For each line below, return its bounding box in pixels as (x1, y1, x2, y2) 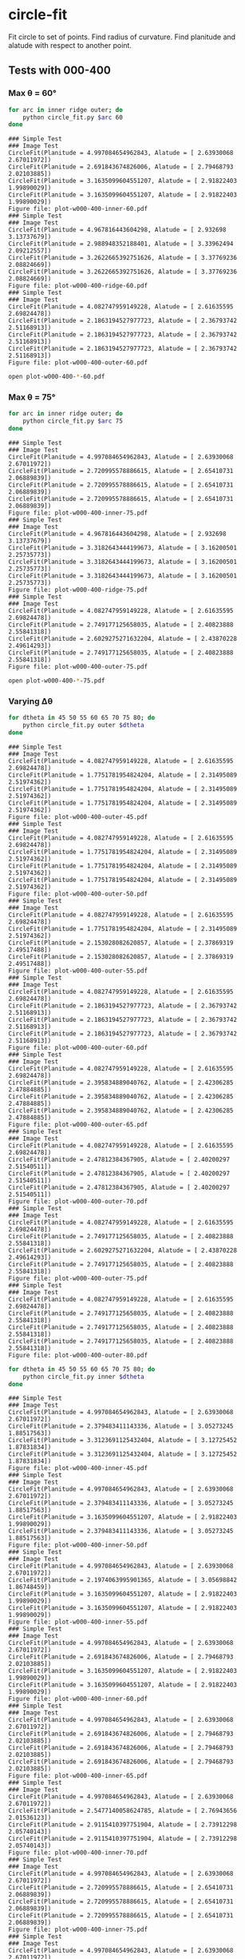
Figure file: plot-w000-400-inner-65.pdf (8, 1772, 148, 1780)
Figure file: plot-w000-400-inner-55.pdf (8, 1618, 148, 1627)
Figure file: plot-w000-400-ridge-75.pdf (8, 586, 148, 594)
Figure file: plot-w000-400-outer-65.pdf (8, 1120, 148, 1128)
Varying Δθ (8, 695, 53, 706)
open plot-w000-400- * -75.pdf (8, 677, 105, 685)
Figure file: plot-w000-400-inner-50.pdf (8, 1541, 148, 1549)
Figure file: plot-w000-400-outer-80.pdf (8, 1351, 148, 1359)
